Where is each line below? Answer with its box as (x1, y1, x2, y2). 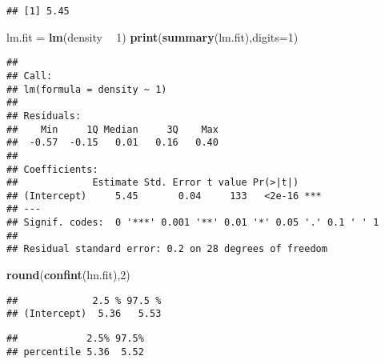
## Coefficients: (6, 163, 98, 175)
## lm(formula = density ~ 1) (6, 83, 167, 95)
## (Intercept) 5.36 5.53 (6, 308, 162, 320)
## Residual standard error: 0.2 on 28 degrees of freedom (6, 243, 327, 255)
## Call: (6, 70, 53, 82)
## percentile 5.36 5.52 (6, 346, 144, 358)
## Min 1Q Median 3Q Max (6, 123, 219, 135)
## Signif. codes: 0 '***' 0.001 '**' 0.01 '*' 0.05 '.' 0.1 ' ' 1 (6, 217, 379, 229)
